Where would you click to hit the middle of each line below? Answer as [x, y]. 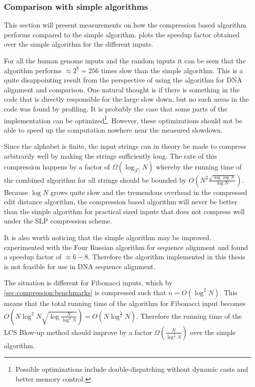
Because [16, 192]
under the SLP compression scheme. [58, 221]
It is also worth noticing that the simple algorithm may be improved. [108, 237]
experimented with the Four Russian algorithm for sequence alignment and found [126, 247]
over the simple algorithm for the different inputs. [79, 44]
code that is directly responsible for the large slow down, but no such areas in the [127, 99]
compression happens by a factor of [57, 166]
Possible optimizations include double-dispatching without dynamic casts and [132, 369]
